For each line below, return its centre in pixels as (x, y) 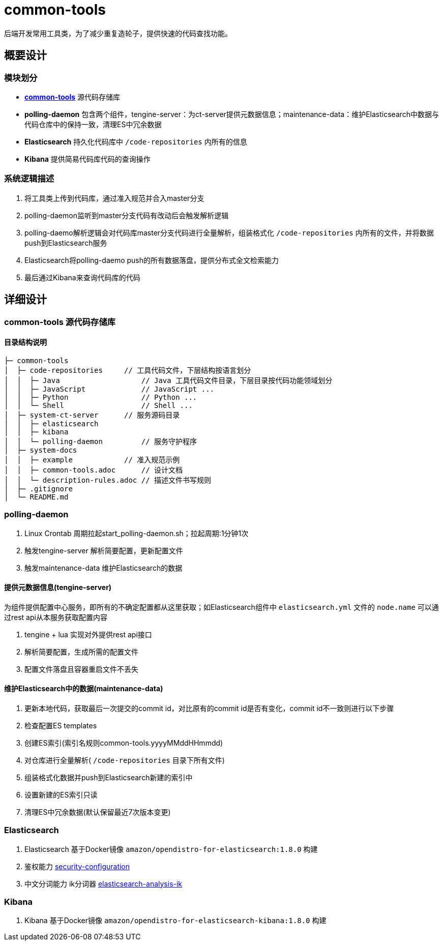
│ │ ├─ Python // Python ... (101, 397)
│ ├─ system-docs (41, 450)
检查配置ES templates (61, 725)
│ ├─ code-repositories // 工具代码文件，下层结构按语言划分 (128, 370)
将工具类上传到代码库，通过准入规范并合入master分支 (114, 198)
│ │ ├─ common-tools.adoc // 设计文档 (94, 470)
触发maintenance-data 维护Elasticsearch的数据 (104, 568)
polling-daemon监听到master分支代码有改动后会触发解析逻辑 (127, 215)
